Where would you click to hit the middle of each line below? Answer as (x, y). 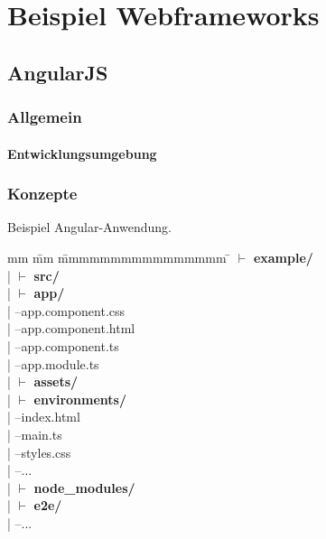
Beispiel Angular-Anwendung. (89, 227)
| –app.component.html (71, 328)
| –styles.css (39, 452)
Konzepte (42, 194)
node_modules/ (84, 487)
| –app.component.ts (63, 345)
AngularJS (58, 72)
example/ (283, 257)
